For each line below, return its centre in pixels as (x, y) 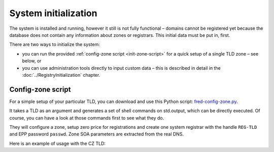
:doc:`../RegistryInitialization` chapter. (61, 75)
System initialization (53, 13)
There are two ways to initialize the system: (55, 44)
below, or (32, 61)
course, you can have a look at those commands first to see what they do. (87, 118)
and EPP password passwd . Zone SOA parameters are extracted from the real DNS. (97, 134)
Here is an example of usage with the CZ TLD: (58, 143)
